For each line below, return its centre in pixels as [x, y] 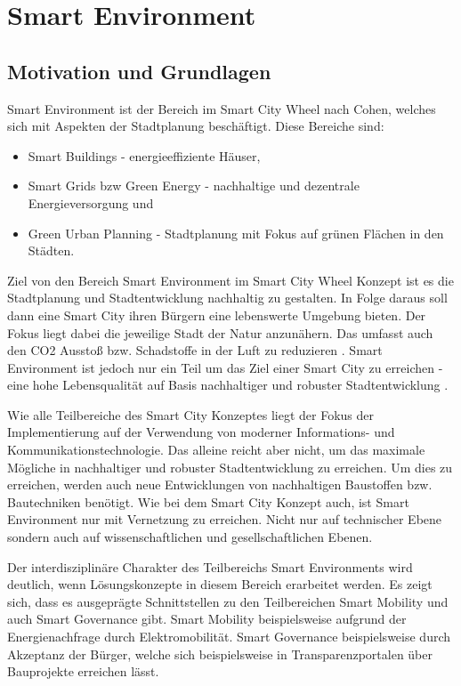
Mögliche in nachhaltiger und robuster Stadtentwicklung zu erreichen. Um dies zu [230, 467]
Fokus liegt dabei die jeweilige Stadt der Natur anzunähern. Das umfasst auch [220, 332]
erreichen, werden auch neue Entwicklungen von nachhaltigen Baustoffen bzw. [220, 484]
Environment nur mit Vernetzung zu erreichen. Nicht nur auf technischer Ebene [225, 519]
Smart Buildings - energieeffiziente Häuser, [144, 155]
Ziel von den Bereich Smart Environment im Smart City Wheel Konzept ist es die [230, 280]
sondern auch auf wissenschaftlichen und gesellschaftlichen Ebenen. [190, 537]
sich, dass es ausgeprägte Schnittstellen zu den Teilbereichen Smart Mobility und [228, 601]
